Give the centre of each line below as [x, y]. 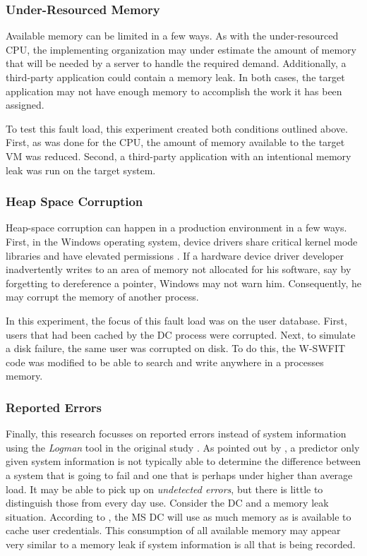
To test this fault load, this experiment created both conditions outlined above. [177, 128]
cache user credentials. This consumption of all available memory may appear [173, 530]
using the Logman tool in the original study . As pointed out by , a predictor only [183, 447]
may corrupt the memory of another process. [102, 297]
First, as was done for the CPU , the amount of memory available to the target [175, 142]
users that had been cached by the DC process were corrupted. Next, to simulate [181, 334]
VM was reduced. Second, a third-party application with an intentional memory [179, 156]
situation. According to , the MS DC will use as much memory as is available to [179, 516]
